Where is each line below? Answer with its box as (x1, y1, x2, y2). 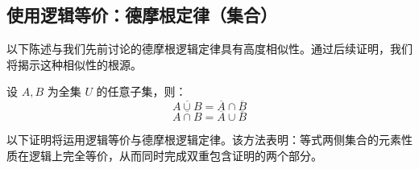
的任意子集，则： (96, 83, 187, 100)
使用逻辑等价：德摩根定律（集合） (6, 2, 277, 27)
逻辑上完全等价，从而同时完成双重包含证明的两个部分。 (28, 147, 322, 164)
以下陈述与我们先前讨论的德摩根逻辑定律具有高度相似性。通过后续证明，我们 (6, 40, 413, 57)
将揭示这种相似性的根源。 (6, 56, 142, 72)
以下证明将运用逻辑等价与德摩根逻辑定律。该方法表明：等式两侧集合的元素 (6, 131, 401, 148)
